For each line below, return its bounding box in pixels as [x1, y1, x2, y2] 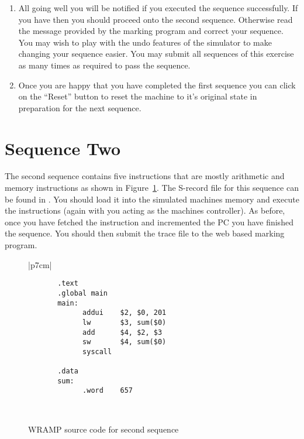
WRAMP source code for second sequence [28, 423, 179, 435]
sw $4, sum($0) [82, 338, 167, 347]
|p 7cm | [28, 258, 52, 270]
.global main [57, 289, 108, 297]
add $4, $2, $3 [82, 328, 163, 337]
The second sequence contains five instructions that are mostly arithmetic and [5, 170, 285, 182]
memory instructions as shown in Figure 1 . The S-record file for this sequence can [5, 181, 299, 194]
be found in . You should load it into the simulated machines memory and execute [5, 193, 299, 205]
